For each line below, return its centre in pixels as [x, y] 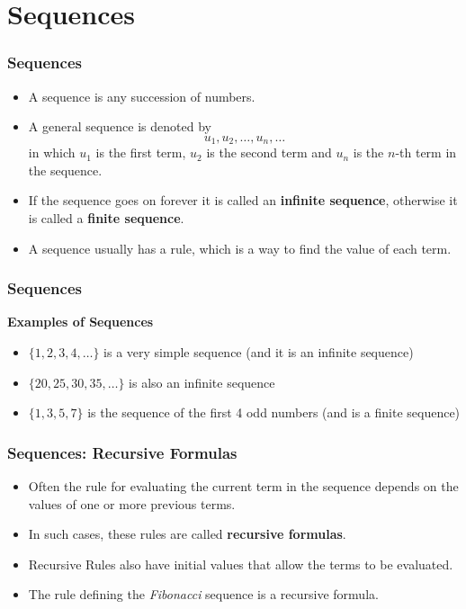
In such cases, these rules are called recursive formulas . [187, 534]
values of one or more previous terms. [132, 503]
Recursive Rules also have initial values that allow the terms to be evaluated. [241, 564]
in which [52, 152]
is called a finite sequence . [106, 218]
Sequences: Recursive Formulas [122, 452]
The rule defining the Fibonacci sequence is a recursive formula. [203, 594]
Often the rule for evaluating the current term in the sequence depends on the [243, 486]
